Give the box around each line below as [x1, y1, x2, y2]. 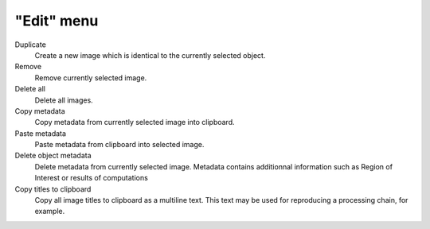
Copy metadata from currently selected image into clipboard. [34, 118, 235, 127]
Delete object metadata [14, 151, 92, 161]
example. [34, 207, 65, 216]
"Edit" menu [14, 12, 99, 29]
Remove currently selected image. [34, 72, 147, 83]
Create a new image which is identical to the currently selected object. [34, 50, 266, 60]
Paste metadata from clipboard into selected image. [34, 140, 205, 149]
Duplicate [14, 40, 47, 49]
